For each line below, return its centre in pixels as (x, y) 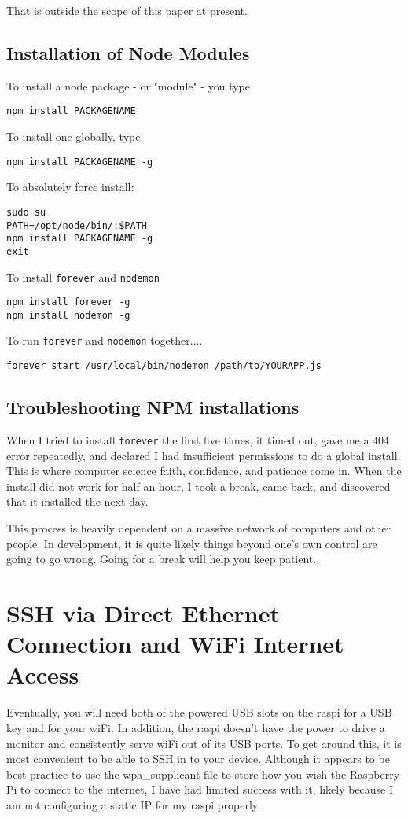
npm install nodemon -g (68, 315)
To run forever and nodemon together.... (105, 340)
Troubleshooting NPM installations (153, 407)
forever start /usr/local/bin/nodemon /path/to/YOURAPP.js (164, 366)
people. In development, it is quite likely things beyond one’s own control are (192, 543)
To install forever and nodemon (83, 276)
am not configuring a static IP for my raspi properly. (133, 804)
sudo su (26, 212)
